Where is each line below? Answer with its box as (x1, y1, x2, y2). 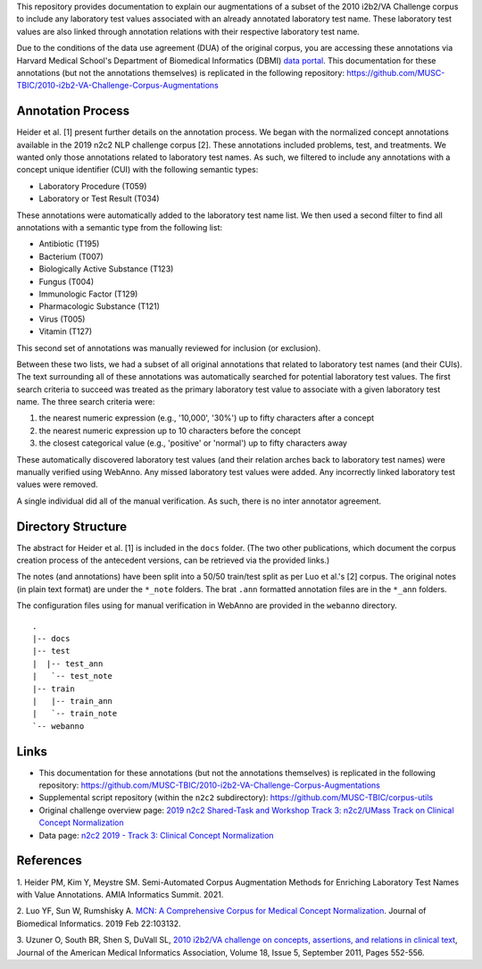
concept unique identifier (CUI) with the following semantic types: (16, 164, 259, 175)
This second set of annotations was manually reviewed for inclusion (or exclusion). (16, 342, 321, 353)
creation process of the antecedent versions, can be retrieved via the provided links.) (16, 555, 330, 566)
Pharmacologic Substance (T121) (38, 301, 161, 312)
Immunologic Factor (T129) (38, 288, 138, 299)
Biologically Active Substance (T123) (38, 263, 174, 274)
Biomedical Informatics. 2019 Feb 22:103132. (16, 918, 182, 929)
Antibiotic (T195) (38, 238, 100, 249)
